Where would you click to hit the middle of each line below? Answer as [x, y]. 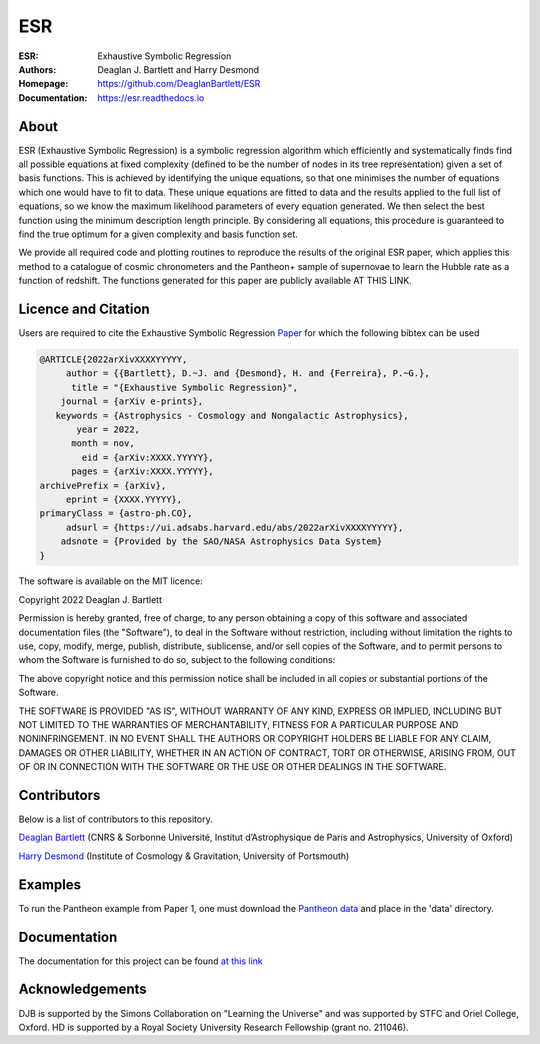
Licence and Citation [84, 308]
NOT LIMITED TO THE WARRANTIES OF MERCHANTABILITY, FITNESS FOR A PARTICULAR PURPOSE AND [238, 724]
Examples [50, 884]
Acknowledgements [82, 989]
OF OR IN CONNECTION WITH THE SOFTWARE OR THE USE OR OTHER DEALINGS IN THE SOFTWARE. [232, 767]
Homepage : [43, 84]
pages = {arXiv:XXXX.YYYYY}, [142, 471]
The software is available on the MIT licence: [111, 581]
